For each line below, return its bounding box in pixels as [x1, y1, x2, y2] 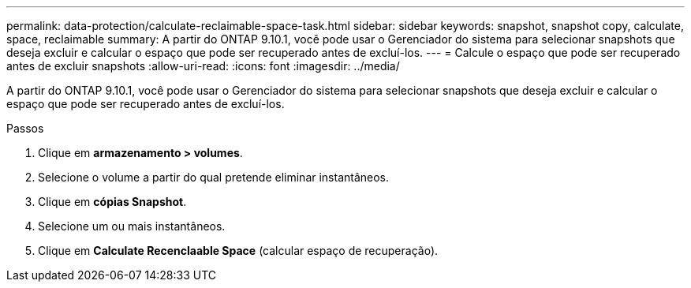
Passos [6, 122, 44, 135]
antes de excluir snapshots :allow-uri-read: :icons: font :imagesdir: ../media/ [6, 59, 400, 73]
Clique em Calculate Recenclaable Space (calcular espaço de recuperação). [38, 244, 439, 257]
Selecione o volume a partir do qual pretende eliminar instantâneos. [38, 170, 390, 184]
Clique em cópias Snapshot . [38, 195, 187, 208]
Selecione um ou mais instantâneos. [38, 219, 226, 233]
